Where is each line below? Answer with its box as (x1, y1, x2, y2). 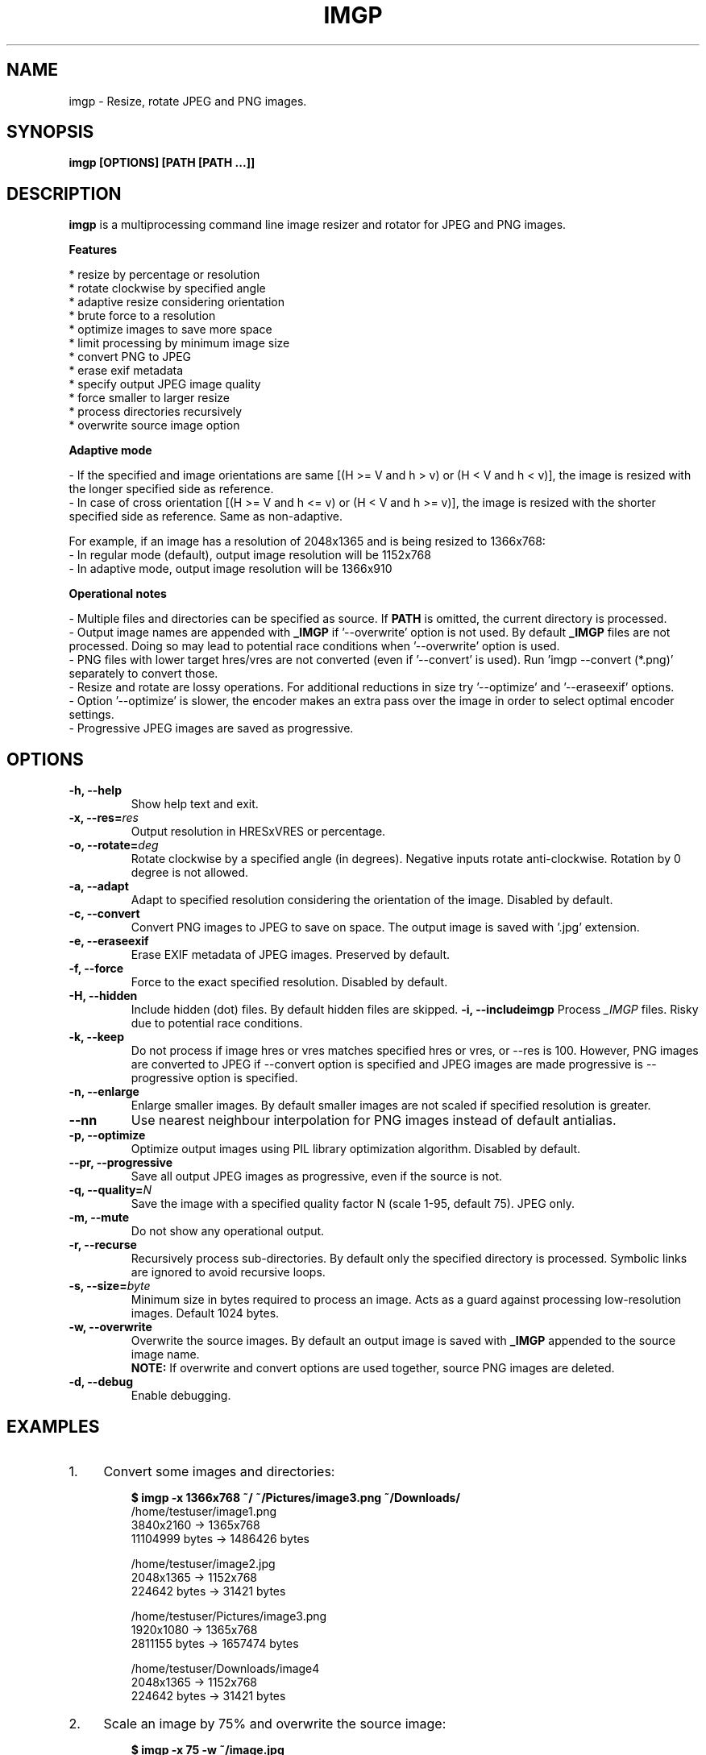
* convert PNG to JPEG (69, 350, 192, 364)
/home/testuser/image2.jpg (131, 1556, 276, 1570)
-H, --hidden (69, 989, 138, 1003)
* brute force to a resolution (69, 309, 216, 323)
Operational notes (69, 587, 167, 601)
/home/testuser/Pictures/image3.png (131, 1608, 327, 1623)
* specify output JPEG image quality (69, 377, 261, 392)
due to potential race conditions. (131, 1016, 303, 1031)
